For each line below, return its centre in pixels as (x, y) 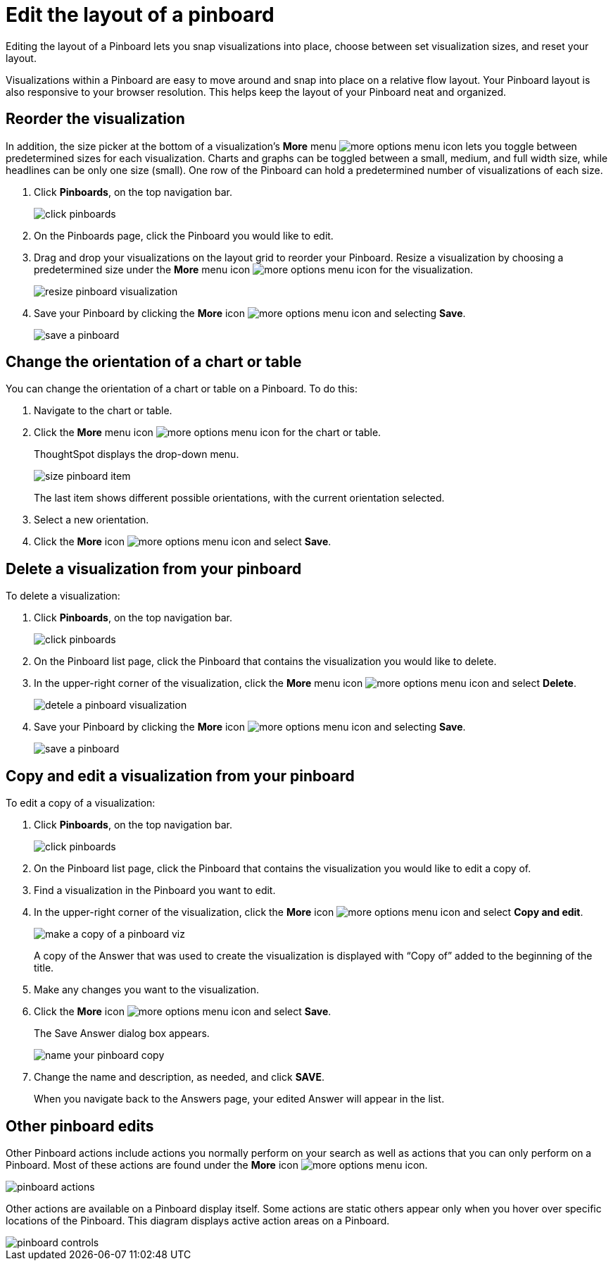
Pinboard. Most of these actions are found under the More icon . (217, 1165)
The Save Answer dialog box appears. (122, 1034)
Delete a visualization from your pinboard (154, 569)
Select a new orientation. (91, 520)
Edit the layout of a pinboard (140, 15)
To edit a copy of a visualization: (81, 803)
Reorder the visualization (95, 119)
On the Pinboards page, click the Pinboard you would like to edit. (184, 235)
